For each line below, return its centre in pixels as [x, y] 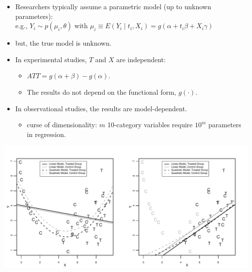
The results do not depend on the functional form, [102, 92]
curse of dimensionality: [62, 125]
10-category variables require [150, 125]
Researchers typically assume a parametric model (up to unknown [113, 6]
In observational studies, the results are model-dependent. [101, 108]
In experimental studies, [51, 59]
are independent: [141, 59]
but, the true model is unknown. [63, 43]
